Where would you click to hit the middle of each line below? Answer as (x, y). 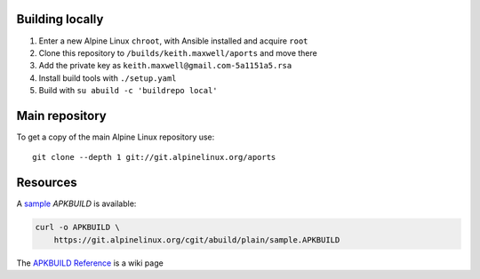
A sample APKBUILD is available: (76, 203)
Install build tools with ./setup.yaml (108, 78)
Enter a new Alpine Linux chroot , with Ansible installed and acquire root (173, 41)
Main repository (61, 116)
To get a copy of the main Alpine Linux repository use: (116, 137)
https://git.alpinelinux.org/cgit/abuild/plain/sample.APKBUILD (197, 239)
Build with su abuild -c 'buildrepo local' (128, 91)
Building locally (60, 19)
